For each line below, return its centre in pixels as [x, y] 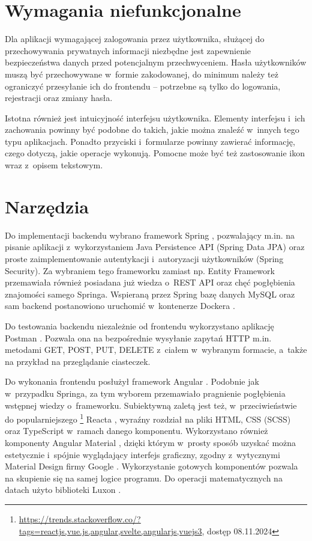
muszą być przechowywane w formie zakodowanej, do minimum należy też [142, 74]
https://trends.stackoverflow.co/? [80, 518]
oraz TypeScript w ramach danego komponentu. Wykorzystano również [136, 431]
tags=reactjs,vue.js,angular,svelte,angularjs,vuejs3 [110, 530]
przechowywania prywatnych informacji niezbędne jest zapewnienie [128, 50]
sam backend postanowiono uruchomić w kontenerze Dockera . [120, 306]
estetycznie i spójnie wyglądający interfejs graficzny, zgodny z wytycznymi [142, 454]
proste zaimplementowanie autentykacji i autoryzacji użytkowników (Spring [144, 258]
